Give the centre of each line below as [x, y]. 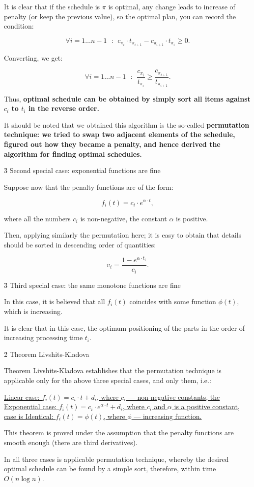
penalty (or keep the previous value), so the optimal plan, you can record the [120, 16]
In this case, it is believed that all [55, 301]
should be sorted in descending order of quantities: [80, 244]
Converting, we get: [33, 57]
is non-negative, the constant [124, 218]
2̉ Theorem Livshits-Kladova [47, 354]
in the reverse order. [64, 108]
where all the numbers [37, 218]
